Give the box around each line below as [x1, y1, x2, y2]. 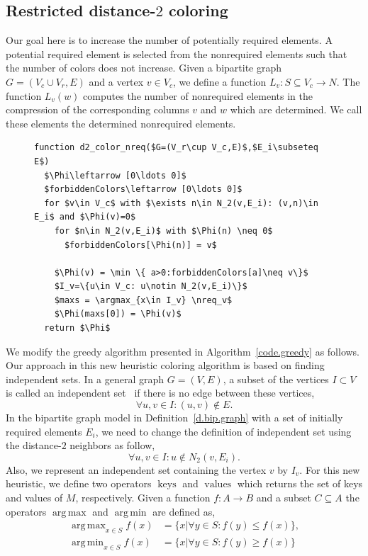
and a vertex [89, 74, 144, 89]
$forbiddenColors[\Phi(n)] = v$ [64, 239, 217, 250]
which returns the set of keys [237, 476, 363, 491]
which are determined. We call [230, 102, 362, 117]
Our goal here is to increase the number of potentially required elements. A [6, 33, 333, 47]
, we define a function [172, 74, 267, 89]
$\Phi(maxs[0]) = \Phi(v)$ [54, 309, 182, 319]
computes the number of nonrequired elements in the [83, 88, 313, 103]
